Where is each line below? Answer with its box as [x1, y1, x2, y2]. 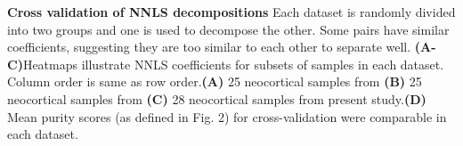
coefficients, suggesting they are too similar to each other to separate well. [7, 37, 411, 56]
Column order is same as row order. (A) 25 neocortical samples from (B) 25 [7, 72, 422, 91]
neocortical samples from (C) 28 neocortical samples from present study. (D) [7, 89, 426, 108]
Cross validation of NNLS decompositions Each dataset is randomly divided [7, 3, 456, 20]
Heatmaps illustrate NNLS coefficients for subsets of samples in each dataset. [22, 54, 444, 73]
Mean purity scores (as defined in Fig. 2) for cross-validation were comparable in [7, 107, 447, 126]
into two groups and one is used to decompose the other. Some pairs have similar [7, 20, 450, 38]
